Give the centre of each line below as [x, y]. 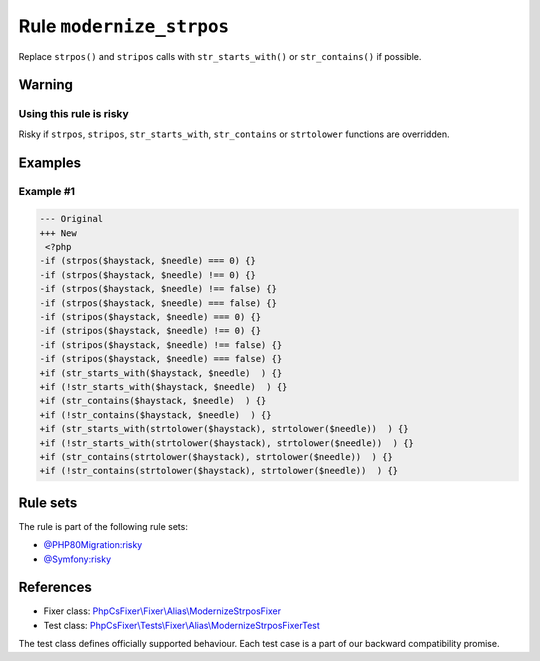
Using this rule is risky [73, 114]
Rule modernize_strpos [124, 26]
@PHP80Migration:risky [93, 545]
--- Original [71, 219]
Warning [46, 85]
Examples [50, 162]
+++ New [58, 233]
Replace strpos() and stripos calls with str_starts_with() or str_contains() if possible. [220, 56]
